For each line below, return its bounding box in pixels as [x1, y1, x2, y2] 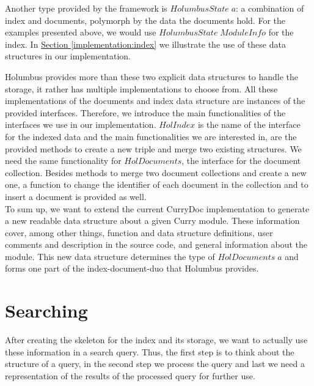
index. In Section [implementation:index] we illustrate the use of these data [5, 37, 286, 50]
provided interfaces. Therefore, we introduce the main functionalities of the [5, 106, 286, 119]
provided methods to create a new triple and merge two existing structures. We [5, 142, 302, 155]
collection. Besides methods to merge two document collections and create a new [5, 166, 307, 179]
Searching [5, 298, 88, 323]
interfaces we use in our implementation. [5, 118, 156, 131]
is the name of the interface [197, 118, 301, 131]
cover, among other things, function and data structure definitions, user [5, 226, 273, 239]
